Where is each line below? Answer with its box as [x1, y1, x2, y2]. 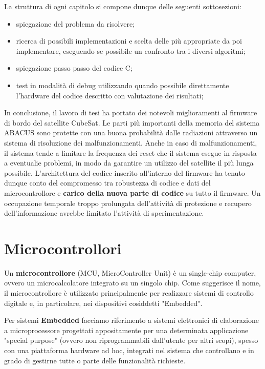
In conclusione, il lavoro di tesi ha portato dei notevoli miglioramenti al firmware [4, 107, 257, 118]
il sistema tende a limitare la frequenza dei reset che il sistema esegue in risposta [4, 147, 257, 158]
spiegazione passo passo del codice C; [16, 63, 132, 73]
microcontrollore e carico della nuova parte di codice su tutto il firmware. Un [4, 187, 261, 198]
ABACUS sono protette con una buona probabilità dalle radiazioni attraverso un [4, 127, 258, 138]
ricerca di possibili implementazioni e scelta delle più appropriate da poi [16, 35, 242, 46]
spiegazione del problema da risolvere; [16, 18, 135, 29]
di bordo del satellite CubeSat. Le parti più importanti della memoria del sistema [4, 117, 260, 128]
